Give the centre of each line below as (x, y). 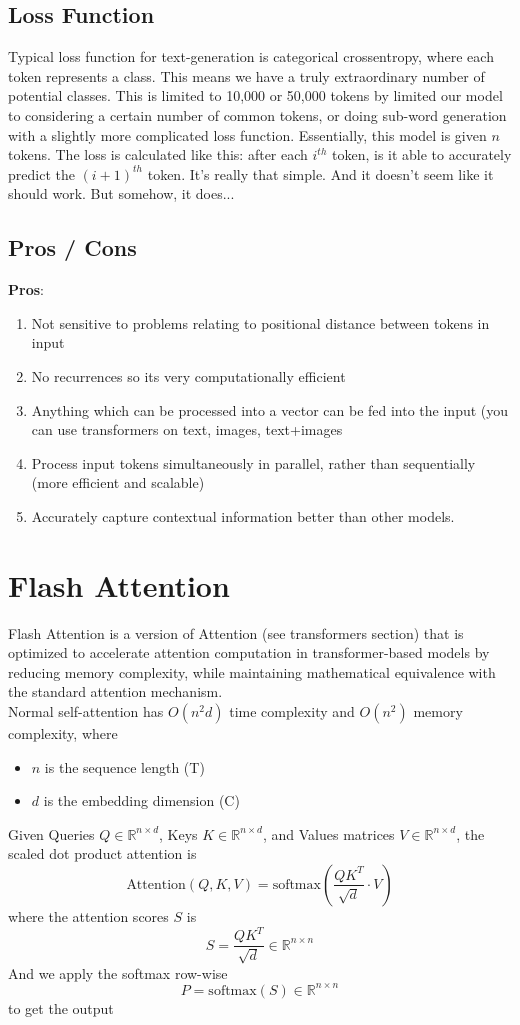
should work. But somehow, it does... (121, 193)
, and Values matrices (328, 833)
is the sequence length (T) (124, 766)
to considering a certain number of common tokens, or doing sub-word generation (257, 114)
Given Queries (51, 833)
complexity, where (63, 733)
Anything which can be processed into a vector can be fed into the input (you (270, 409)
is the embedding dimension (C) (141, 800)
